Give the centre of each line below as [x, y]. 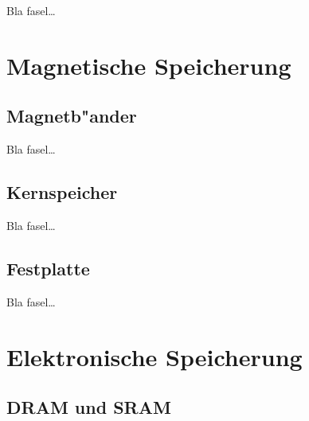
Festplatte [48, 268]
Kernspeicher [62, 192]
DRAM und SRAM [89, 407]
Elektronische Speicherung [154, 356]
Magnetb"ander [72, 116]
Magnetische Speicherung [149, 65]
